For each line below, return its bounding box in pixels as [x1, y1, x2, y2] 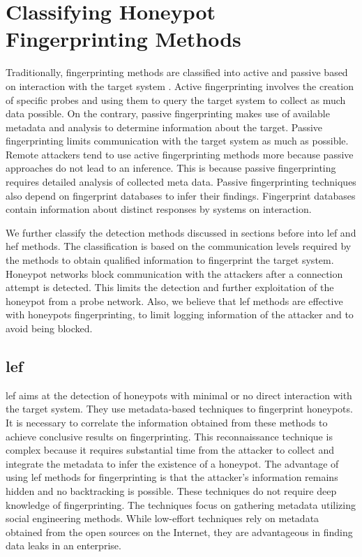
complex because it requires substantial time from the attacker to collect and [6, 443, 334, 457]
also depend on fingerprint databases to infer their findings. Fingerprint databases [6, 188, 356, 202]
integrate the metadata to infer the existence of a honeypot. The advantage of [6, 456, 339, 470]
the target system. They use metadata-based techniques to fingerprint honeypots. [6, 401, 353, 416]
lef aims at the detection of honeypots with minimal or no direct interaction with [6, 387, 352, 402]
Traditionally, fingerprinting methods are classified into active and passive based [6, 65, 348, 80]
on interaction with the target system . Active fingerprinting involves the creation [6, 78, 354, 93]
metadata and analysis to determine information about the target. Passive [6, 119, 323, 134]
